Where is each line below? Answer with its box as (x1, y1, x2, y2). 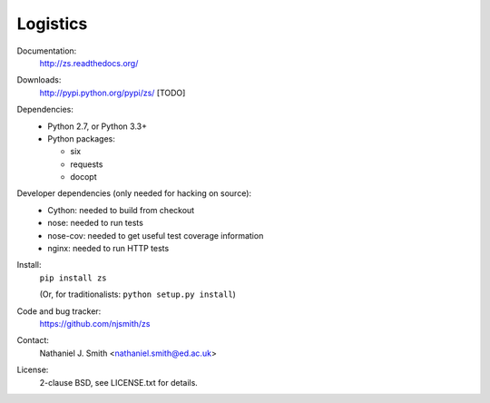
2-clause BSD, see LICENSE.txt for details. (39, 377, 199, 388)
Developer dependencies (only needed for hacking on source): (16, 188, 252, 199)
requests (70, 159, 103, 170)
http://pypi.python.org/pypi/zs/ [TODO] (39, 87, 186, 98)
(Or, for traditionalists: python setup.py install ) (39, 289, 236, 300)
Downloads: (16, 74, 62, 85)
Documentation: (16, 45, 77, 56)
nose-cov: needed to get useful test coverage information (47, 230, 264, 241)
